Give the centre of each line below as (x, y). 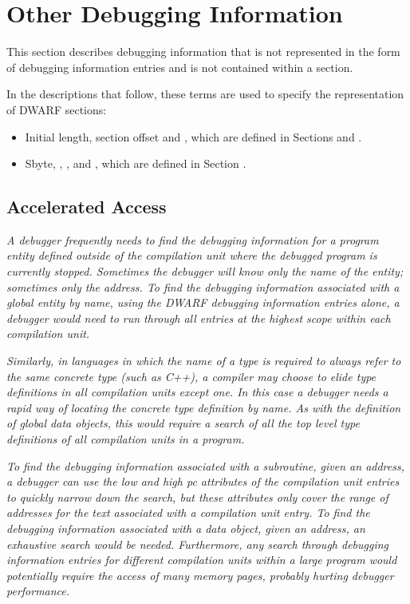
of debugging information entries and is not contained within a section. (180, 67)
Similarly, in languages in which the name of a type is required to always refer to (204, 361)
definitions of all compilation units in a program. (126, 439)
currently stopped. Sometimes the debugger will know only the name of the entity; (205, 271)
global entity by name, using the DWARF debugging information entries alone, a (203, 302)
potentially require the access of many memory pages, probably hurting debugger (200, 575)
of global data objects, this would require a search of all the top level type (183, 423)
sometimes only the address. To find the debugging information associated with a (203, 286)
